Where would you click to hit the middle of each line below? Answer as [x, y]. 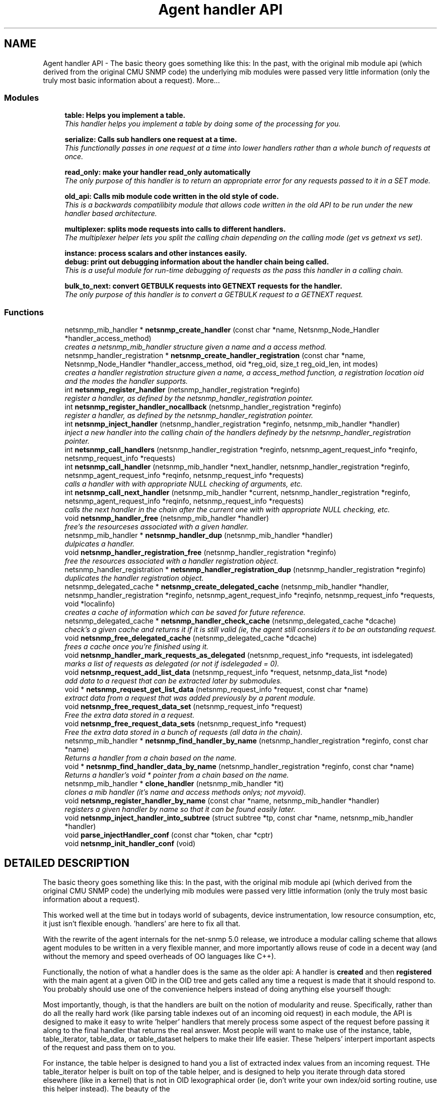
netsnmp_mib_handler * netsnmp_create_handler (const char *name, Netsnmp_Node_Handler [222, 330]
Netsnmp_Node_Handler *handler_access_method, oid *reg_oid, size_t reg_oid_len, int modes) [221, 364]
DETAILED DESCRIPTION [67, 863]
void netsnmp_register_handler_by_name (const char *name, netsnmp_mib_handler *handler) [222, 801]
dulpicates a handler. [100, 544]
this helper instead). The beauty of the [106, 1088]
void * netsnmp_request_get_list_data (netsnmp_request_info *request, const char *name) [216, 690]
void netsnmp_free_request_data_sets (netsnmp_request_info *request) [186, 724]
